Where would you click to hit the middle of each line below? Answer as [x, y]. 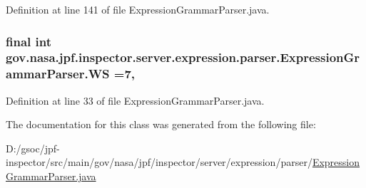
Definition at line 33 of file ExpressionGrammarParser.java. [135, 100]
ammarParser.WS [58, 74]
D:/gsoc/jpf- [33, 148]
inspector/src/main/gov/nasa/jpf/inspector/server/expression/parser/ [159, 162]
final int [29, 41]
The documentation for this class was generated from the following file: [161, 124]
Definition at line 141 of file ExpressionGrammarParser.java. [138, 9]
